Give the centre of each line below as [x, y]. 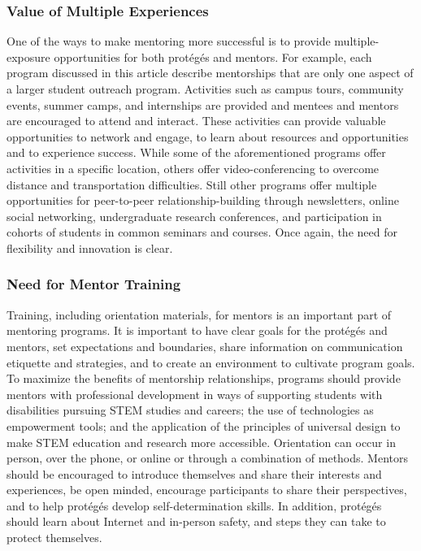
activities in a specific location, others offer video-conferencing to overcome [193, 168]
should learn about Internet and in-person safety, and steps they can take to [196, 521]
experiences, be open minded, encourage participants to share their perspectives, [207, 490]
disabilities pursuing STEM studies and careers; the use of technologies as [190, 410]
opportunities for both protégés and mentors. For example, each [213, 56]
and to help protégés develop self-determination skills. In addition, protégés [194, 505]
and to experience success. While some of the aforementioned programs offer [196, 152]
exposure [28, 56]
